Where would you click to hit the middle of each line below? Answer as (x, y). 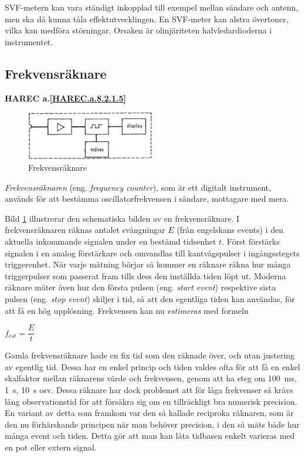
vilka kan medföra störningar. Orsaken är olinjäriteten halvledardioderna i (138, 30)
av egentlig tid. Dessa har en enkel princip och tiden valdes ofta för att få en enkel (152, 366)
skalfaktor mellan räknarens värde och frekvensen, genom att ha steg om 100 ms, (151, 378)
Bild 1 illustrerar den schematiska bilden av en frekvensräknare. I (122, 218)
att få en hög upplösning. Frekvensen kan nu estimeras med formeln (127, 310)
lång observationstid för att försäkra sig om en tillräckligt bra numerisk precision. (151, 401)
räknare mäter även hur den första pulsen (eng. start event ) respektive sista (140, 287)
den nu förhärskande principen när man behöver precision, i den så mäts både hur (152, 424)
